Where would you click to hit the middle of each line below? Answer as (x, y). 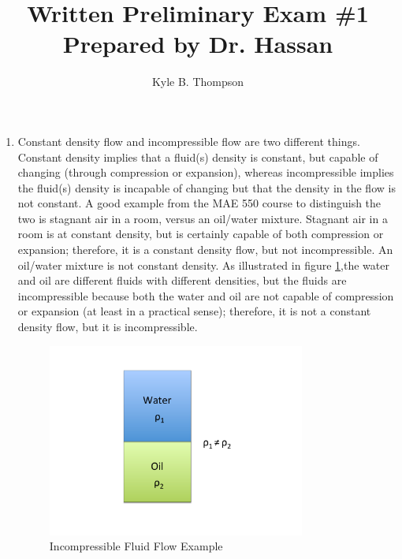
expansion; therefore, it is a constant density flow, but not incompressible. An (205, 250)
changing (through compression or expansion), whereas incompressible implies (206, 172)
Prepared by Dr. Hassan (198, 44)
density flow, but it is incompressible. (108, 327)
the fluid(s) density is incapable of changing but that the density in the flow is (207, 187)
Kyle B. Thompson (198, 82)
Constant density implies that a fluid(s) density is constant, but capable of (198, 157)
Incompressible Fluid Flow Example (136, 546)
